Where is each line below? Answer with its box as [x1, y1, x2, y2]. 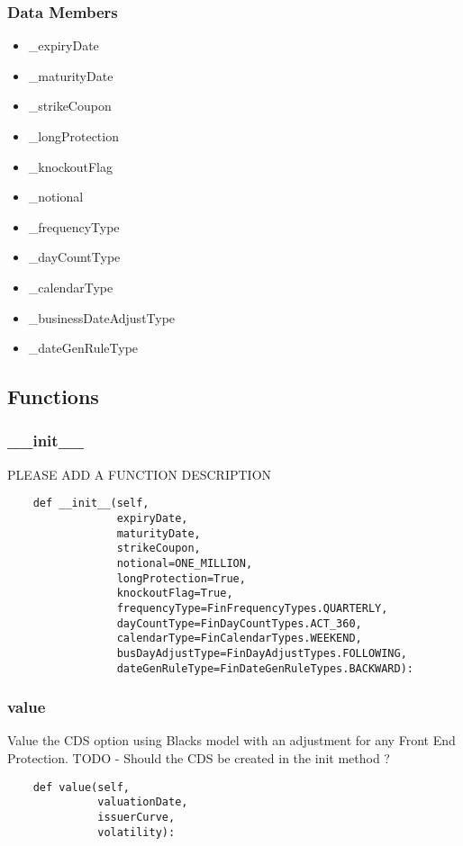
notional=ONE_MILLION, [116, 556, 253, 570]
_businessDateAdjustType [28, 308, 176, 327]
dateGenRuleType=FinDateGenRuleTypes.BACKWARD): [116, 661, 414, 675]
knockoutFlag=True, [116, 587, 233, 600]
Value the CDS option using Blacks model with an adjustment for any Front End [7, 731, 456, 750]
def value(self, [32, 780, 131, 794]
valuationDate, [97, 796, 188, 809]
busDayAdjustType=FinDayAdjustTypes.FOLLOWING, [116, 646, 407, 660]
